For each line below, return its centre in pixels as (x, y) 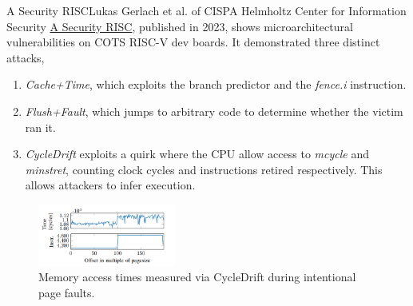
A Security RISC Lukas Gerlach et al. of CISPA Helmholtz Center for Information (206, 10)
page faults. (67, 292)
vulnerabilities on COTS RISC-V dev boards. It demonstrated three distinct (193, 42)
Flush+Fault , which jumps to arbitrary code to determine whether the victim (214, 111)
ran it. (40, 127)
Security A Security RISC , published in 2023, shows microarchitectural (180, 26)
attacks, (26, 57)
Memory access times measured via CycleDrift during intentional (197, 277)
